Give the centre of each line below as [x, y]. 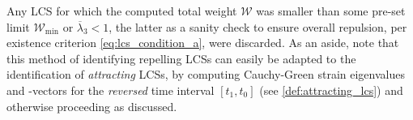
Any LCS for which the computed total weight [122, 11]
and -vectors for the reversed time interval [111, 90]
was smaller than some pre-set [331, 11]
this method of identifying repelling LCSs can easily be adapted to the [181, 58]
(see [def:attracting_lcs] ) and [331, 90]
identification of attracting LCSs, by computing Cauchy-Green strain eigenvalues [206, 74]
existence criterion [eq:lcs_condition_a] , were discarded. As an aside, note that [203, 43]
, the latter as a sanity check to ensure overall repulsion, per [258, 26]
